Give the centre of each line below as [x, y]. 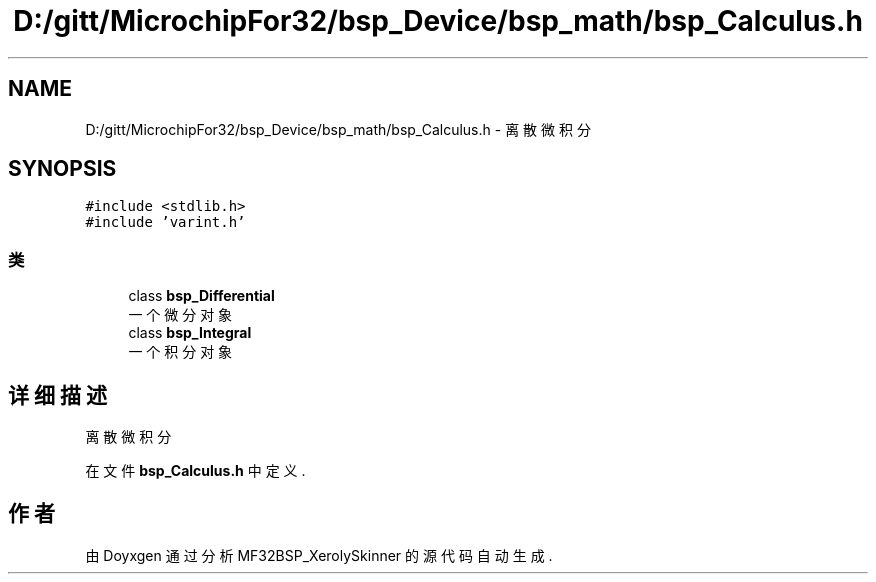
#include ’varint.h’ [165, 222]
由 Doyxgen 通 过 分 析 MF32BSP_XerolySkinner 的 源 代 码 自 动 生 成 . [319, 555]
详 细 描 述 [57, 395]
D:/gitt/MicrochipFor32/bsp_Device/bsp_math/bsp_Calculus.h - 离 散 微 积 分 [338, 129]
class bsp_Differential [201, 296]
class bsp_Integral [190, 333]
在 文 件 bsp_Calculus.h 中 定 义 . [195, 471]
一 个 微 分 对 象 [180, 315]
